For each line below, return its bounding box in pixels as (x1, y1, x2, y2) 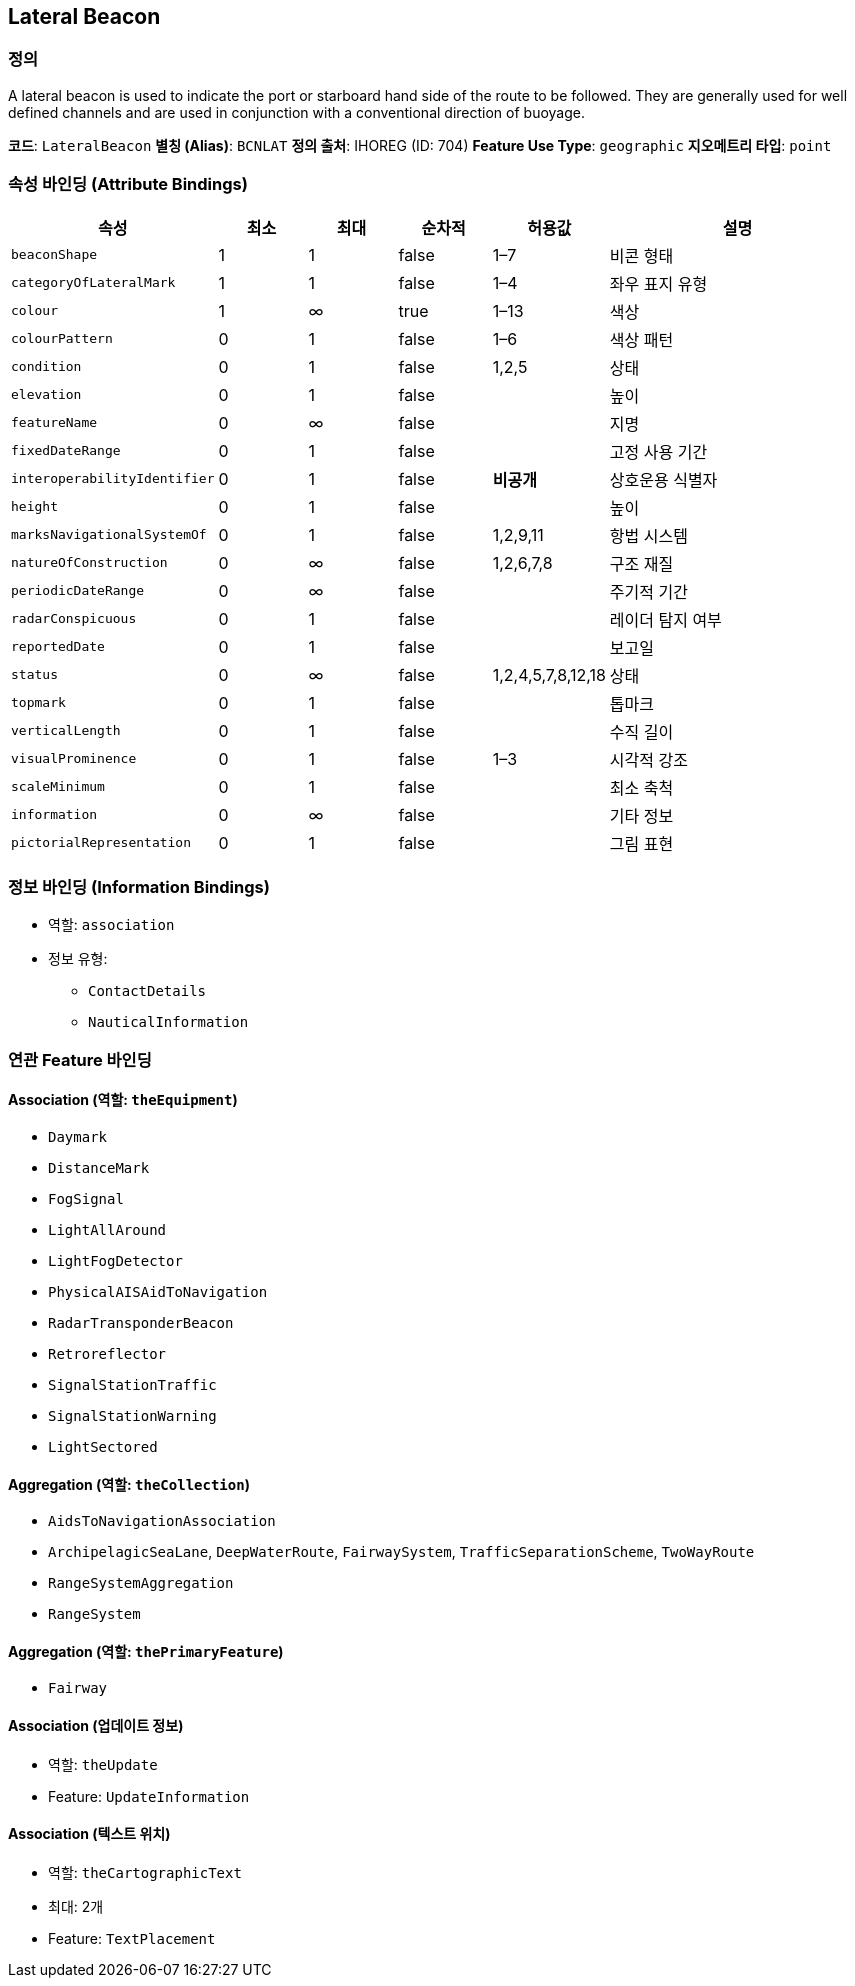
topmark (11, 695, 66, 711)
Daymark (48, 1128, 108, 1145)
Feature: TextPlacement (48, 1929, 216, 1947)
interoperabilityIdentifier (11, 471, 215, 487)
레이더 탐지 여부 (609, 609, 722, 630)
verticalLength (11, 723, 121, 739)
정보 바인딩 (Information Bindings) (8, 876, 270, 897)
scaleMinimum (11, 779, 105, 795)
